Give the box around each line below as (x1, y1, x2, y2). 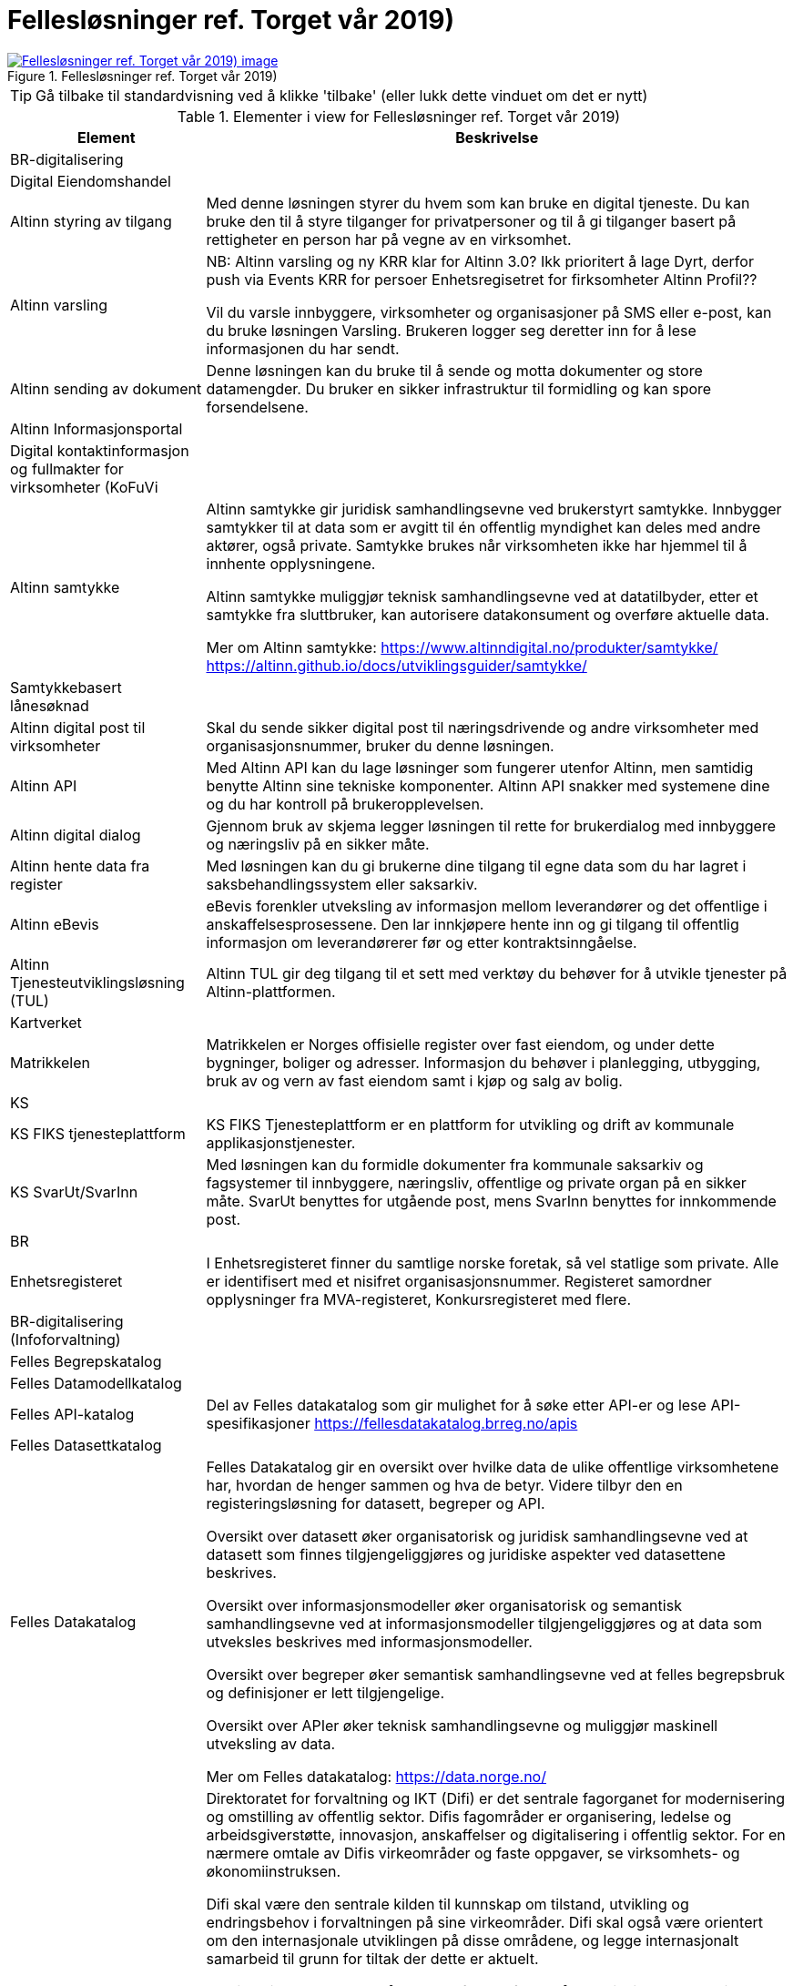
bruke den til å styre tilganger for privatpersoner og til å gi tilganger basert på (206, 211, 737, 230)
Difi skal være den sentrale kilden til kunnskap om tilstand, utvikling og (206, 1894, 689, 1913)
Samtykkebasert (10, 677, 122, 697)
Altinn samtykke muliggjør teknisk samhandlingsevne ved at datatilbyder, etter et (206, 586, 758, 606)
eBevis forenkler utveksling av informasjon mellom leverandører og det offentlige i (206, 896, 768, 915)
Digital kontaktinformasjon (10, 441, 189, 460)
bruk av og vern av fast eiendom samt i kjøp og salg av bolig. (206, 1071, 623, 1090)
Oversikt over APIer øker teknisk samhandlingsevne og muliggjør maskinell (206, 1716, 718, 1735)
